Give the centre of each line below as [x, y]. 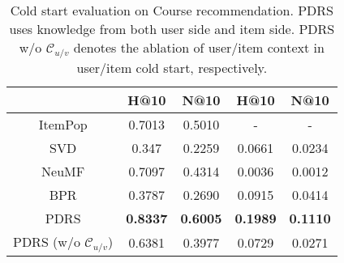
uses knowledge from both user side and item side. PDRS [172, 29]
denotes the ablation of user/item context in [199, 47]
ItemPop [63, 124]
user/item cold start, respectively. [172, 67]
